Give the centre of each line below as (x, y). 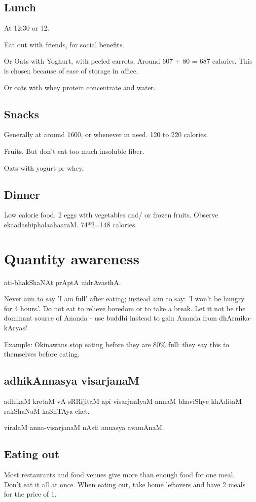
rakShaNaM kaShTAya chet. (47, 411)
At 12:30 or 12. (27, 28)
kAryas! (16, 328)
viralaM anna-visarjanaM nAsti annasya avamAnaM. (84, 427)
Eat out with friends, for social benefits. (64, 44)
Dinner (22, 194)
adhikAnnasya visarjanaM (72, 380)
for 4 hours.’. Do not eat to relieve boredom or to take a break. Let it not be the (125, 308)
